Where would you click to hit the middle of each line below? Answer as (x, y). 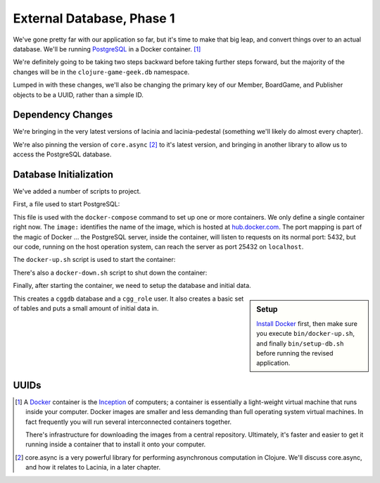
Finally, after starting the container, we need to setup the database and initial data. (132, 286)
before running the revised (295, 353)
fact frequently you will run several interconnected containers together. (129, 422)
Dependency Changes (63, 115)
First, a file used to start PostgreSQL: (66, 204)
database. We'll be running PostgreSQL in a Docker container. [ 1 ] (107, 49)
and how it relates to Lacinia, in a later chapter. (93, 468)
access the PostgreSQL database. (62, 154)
